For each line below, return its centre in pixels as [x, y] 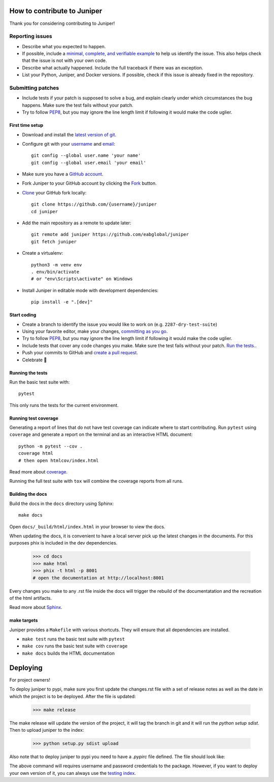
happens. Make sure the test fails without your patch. [78, 105]
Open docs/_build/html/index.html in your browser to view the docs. [87, 526]
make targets [24, 620]
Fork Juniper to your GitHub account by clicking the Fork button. [89, 183]
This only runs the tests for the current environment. [64, 405]
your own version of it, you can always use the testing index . [73, 773]
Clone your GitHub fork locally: [54, 192]
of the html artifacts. [30, 598]
